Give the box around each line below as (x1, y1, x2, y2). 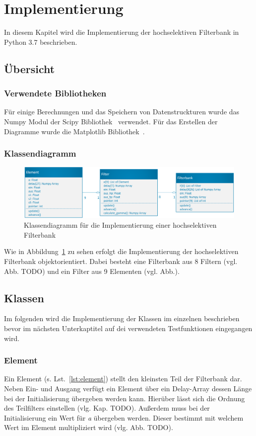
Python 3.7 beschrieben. (4, 36, 77, 47)
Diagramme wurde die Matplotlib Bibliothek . (4, 126, 145, 136)
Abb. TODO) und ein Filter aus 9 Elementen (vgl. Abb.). (4, 265, 180, 276)
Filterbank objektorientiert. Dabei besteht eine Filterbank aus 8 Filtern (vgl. (4, 256, 238, 266)
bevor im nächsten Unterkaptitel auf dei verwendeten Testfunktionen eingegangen (4, 323, 253, 333)
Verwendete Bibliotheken (4, 87, 107, 99)
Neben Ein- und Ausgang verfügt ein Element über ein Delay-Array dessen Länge (4, 383, 252, 393)
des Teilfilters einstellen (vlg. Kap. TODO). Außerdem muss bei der (4, 403, 210, 413)
